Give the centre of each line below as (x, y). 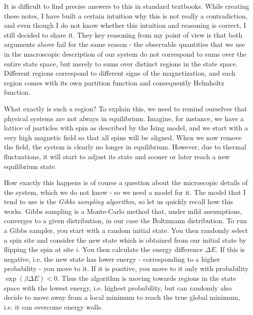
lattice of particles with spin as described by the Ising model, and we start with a (126, 128)
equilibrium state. (30, 166)
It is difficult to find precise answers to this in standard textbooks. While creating (127, 6)
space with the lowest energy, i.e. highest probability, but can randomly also (118, 287)
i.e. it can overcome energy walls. (53, 306)
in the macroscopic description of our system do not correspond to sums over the (125, 53)
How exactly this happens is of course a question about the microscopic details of (126, 182)
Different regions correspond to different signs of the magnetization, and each (120, 73)
